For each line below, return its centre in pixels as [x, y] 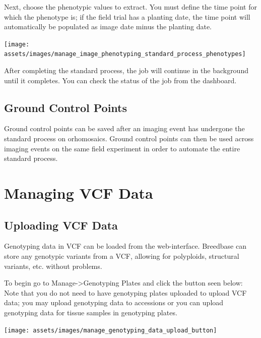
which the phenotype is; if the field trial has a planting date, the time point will [127, 16]
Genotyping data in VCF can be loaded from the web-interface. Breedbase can [125, 246]
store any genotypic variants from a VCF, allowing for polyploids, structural [122, 256]
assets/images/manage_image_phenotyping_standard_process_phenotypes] [125, 54]
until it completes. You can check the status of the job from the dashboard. [120, 80]
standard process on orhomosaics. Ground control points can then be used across [129, 138]
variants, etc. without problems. [53, 266]
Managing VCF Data [79, 193]
